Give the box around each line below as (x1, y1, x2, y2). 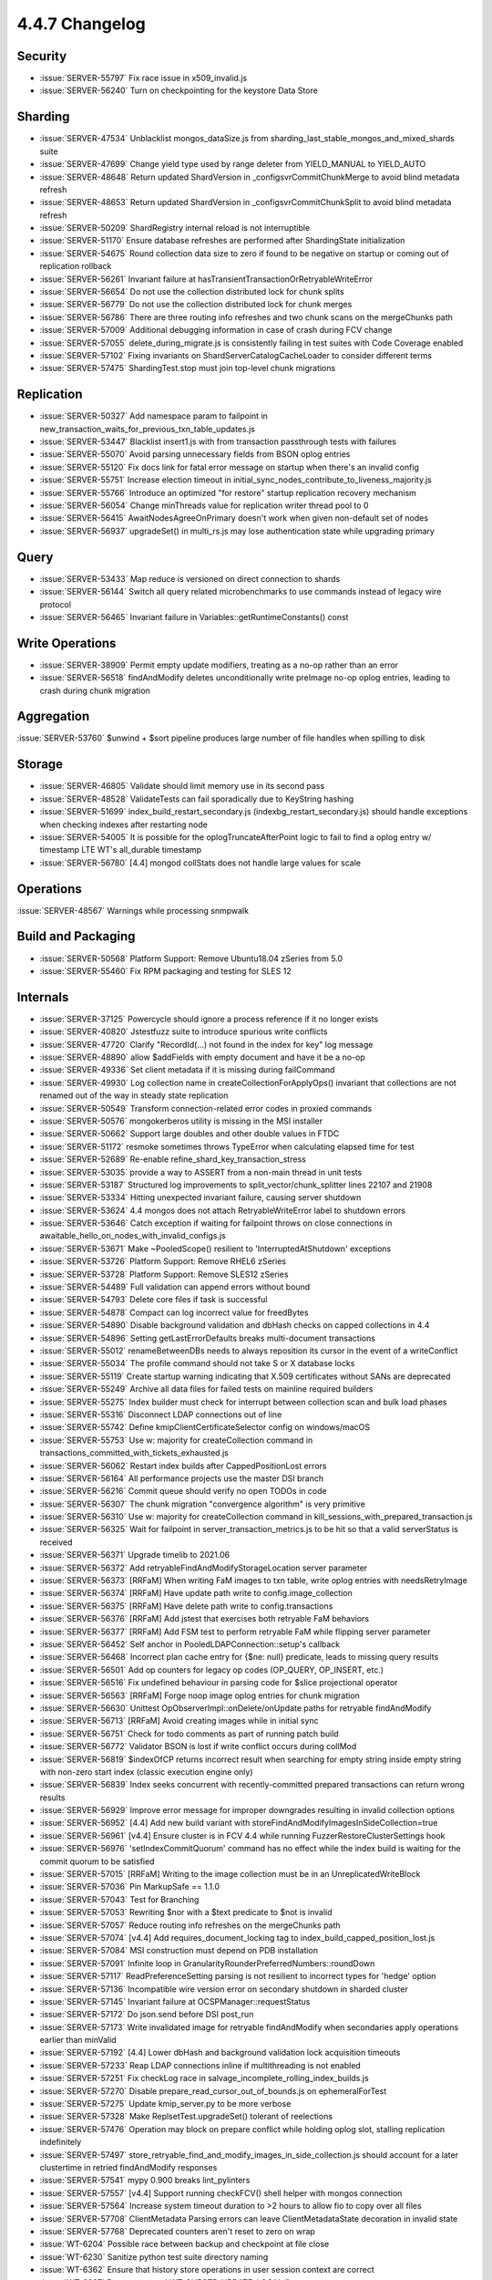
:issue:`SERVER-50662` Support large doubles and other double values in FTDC (39, 1128, 340, 1139)
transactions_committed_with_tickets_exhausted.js (39, 1447, 230, 1458)
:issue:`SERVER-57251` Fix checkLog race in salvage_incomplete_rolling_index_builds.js (39, 2073, 369, 2084)
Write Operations (16, 635, 117, 651)
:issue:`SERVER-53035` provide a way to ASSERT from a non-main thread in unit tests (39, 1166, 363, 1177)
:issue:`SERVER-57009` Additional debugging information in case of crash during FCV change (39, 325, 393, 336)
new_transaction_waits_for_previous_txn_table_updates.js (39, 423, 255, 434)
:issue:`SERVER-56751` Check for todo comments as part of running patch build (39, 1728, 339, 1739)
